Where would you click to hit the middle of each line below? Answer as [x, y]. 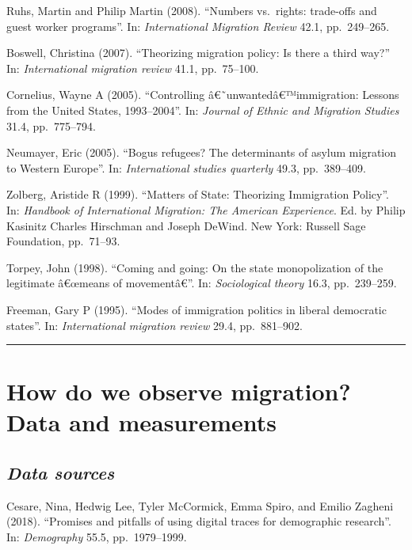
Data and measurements [142, 422]
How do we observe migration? [179, 391]
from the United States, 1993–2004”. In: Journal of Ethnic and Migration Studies [203, 110]
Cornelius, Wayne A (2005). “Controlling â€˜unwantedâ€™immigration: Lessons [203, 95]
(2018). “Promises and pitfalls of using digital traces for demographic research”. [199, 521]
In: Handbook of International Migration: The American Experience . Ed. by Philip [206, 209]
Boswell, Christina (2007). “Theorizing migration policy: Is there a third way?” [198, 53]
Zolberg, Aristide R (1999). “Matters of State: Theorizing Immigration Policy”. [198, 194]
